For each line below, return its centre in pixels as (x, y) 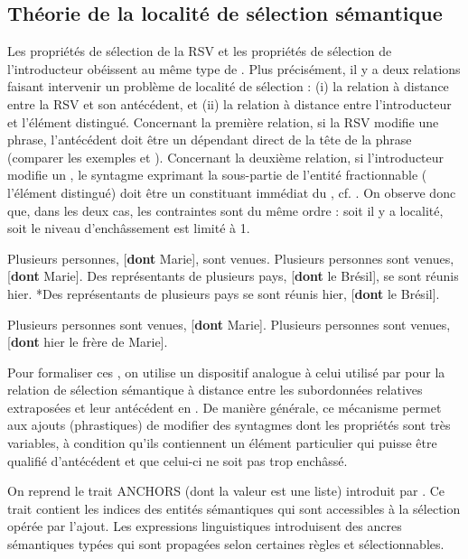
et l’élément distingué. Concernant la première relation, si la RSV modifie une (223, 121)
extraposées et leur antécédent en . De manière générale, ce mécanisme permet (225, 407)
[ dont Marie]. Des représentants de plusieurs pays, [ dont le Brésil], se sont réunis (233, 276)
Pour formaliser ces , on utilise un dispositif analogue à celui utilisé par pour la (226, 372)
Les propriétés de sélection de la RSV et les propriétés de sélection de (200, 51)
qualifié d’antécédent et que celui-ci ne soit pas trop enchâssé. (178, 460)
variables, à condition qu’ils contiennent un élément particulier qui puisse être (222, 443)
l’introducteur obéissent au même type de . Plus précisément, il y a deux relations (234, 68)
